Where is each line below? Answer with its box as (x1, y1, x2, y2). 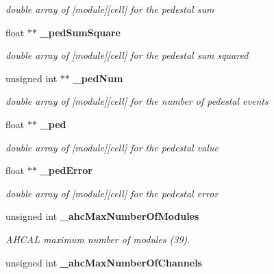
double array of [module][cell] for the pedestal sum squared (5, 48, 249, 62)
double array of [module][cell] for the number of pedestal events (5, 94, 269, 108)
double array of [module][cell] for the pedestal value (5, 140, 219, 154)
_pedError (40, 163, 93, 177)
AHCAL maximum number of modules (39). (5, 232, 190, 246)
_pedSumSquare (40, 25, 121, 39)
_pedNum (73, 71, 123, 85)
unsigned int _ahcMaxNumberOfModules (5, 209, 199, 223)
